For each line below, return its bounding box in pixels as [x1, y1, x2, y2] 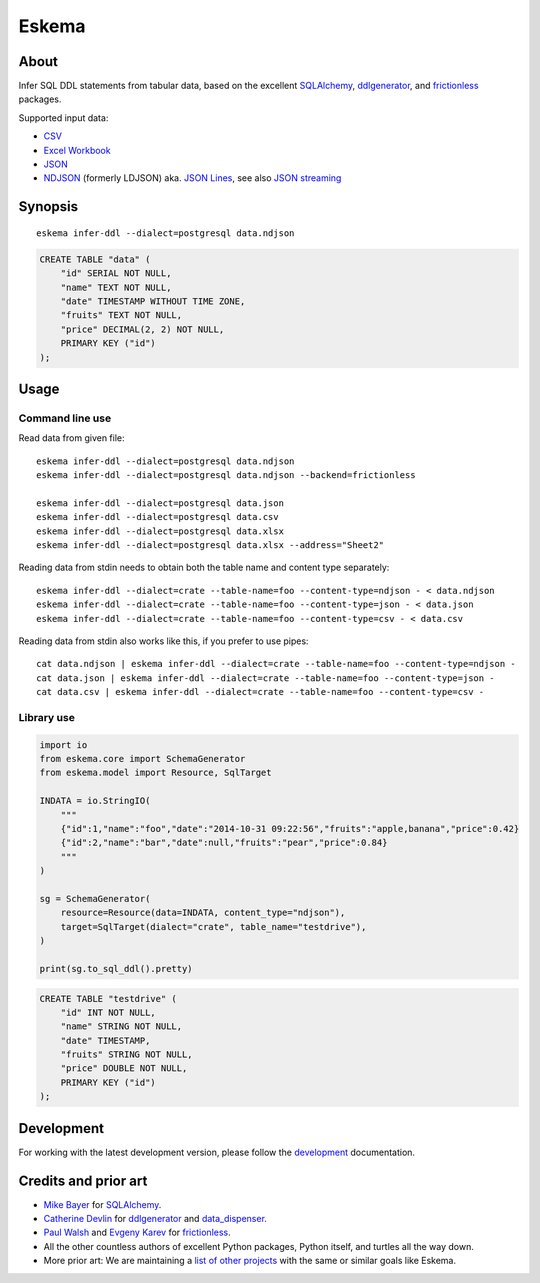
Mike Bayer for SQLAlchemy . [43, 1198, 162, 1210]
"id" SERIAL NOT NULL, [60, 268, 172, 279]
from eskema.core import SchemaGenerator [39, 753, 246, 765]
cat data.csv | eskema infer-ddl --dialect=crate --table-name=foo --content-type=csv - [36, 686, 485, 698]
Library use [18, 710, 75, 724]
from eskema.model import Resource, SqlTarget [39, 767, 272, 779]
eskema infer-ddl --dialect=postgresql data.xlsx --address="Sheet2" [36, 540, 385, 551]
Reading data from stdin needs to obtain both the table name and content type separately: [18, 561, 390, 574]
